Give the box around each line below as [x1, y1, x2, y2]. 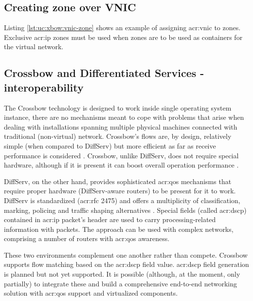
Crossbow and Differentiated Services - [4, 65, 204, 80]
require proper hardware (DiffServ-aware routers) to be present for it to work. [4, 186, 236, 196]
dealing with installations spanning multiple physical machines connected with [4, 121, 237, 132]
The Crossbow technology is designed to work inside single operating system [4, 102, 232, 113]
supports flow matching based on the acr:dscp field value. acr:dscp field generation [4, 259, 249, 269]
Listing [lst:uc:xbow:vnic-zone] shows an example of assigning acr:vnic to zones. [4, 22, 241, 33]
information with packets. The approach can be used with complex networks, [4, 224, 234, 234]
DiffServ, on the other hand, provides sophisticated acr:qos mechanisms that [4, 176, 232, 186]
